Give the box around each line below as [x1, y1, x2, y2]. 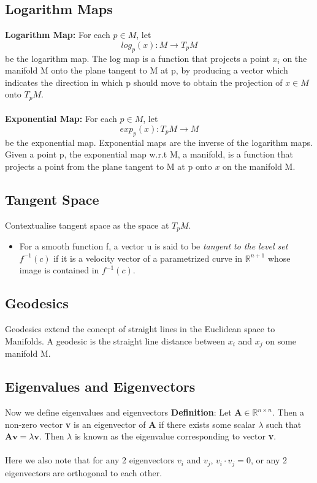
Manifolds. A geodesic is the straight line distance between [5, 334, 225, 347]
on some [265, 334, 297, 347]
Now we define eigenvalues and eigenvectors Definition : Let [5, 406, 232, 419]
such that [266, 417, 302, 430]
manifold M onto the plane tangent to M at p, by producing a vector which [5, 64, 288, 77]
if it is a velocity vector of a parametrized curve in [53, 251, 242, 264]
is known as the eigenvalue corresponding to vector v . [74, 430, 277, 443]
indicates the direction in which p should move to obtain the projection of [5, 75, 283, 88]
